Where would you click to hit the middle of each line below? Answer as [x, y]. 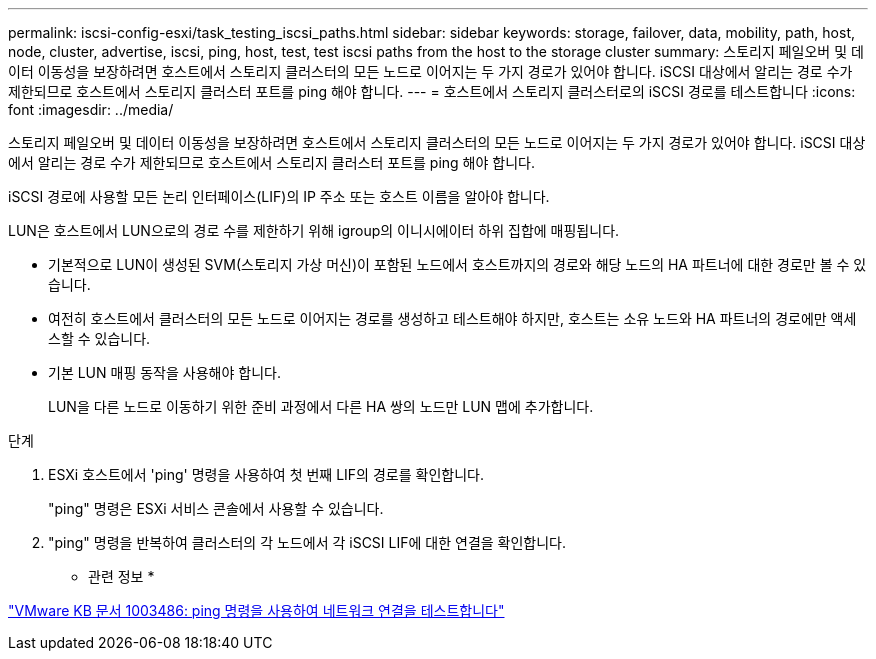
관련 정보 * [121, 576]
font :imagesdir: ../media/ [91, 109]
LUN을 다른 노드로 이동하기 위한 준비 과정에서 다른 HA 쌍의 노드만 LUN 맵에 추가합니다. [321, 406]
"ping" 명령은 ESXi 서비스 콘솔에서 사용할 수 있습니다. [216, 508]
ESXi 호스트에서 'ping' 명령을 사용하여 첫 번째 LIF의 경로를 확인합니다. [266, 474]
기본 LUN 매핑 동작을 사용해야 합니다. [164, 372]
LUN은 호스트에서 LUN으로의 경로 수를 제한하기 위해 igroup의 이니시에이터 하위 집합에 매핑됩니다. [314, 230]
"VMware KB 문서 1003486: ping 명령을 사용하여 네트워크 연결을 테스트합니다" [256, 610]
